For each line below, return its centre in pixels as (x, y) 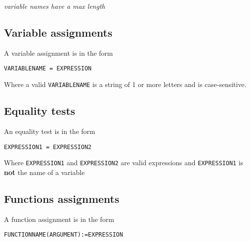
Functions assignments (62, 198)
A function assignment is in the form (59, 219)
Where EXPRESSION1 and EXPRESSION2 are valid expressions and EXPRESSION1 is (124, 163)
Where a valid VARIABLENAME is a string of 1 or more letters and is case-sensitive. (125, 84)
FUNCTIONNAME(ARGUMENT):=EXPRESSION (64, 235)
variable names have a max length (55, 6)
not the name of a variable (44, 172)
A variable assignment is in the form (58, 53)
